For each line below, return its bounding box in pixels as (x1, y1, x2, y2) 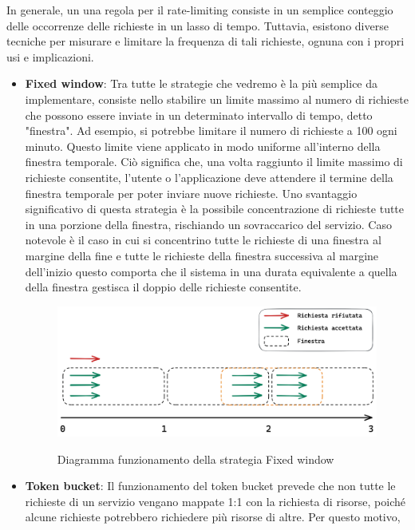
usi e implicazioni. (6, 48, 94, 65)
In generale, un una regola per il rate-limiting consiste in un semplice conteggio (6, 2, 393, 18)
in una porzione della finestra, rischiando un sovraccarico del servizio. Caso (25, 216, 392, 232)
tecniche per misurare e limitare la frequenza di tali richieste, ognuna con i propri (6, 33, 405, 49)
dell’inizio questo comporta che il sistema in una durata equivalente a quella (25, 263, 397, 279)
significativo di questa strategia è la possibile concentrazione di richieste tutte (25, 200, 405, 217)
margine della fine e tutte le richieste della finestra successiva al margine (25, 247, 379, 263)
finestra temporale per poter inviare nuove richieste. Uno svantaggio (25, 184, 358, 201)
